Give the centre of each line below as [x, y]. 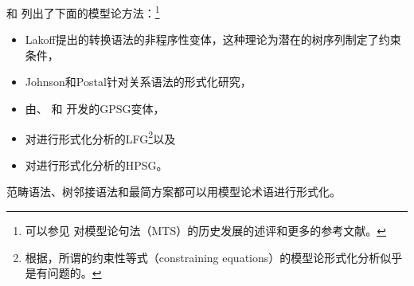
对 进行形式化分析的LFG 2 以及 [100, 137]
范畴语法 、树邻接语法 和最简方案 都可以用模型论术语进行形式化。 [174, 192]
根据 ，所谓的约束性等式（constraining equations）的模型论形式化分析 [203, 257]
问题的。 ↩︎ [74, 273]
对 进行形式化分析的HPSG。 [96, 165]
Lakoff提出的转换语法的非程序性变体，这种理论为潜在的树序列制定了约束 [213, 39]
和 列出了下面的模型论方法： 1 [83, 12]
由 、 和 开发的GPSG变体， [95, 109]
